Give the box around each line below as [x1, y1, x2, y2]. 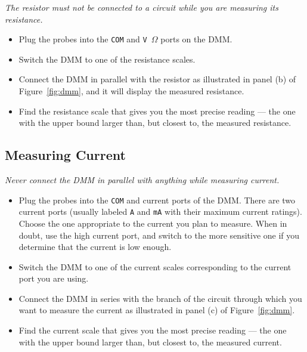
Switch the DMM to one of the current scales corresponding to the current [18, 260, 292, 273]
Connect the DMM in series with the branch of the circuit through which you [18, 292, 302, 304]
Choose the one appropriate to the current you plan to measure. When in [18, 217, 287, 229]
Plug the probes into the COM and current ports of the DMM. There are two [18, 193, 296, 206]
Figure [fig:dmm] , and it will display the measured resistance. [18, 85, 244, 97]
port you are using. [18, 272, 89, 285]
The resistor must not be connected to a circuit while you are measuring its [5, 1, 278, 13]
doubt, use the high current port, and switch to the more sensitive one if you [18, 229, 300, 241]
